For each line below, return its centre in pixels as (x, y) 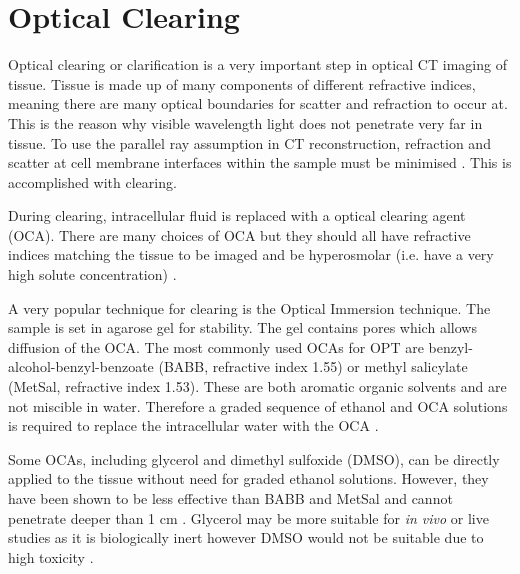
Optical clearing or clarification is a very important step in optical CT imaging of (257, 64)
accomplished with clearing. (92, 181)
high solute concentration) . (92, 274)
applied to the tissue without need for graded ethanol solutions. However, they (248, 478)
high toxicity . (51, 556)
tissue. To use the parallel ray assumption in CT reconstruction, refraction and (249, 142)
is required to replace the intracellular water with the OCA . (193, 425)
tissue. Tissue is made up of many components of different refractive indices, (242, 83)
